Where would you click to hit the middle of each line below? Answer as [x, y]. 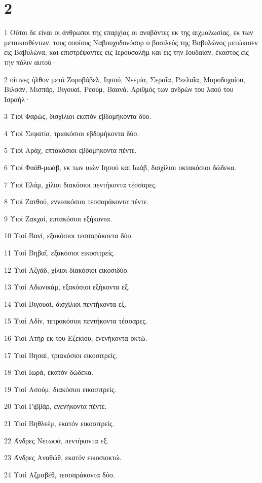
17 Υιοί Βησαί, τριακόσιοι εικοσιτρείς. [61, 355]
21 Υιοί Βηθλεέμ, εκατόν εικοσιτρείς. [59, 423]
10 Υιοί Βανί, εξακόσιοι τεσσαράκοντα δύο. [69, 235]
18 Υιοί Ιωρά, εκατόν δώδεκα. [49, 372]
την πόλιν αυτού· [31, 62]
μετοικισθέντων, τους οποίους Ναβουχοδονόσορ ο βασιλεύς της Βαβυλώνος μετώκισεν [131, 42]
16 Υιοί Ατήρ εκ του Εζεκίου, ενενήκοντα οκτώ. [76, 338]
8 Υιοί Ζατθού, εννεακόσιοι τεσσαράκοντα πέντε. [77, 201]
